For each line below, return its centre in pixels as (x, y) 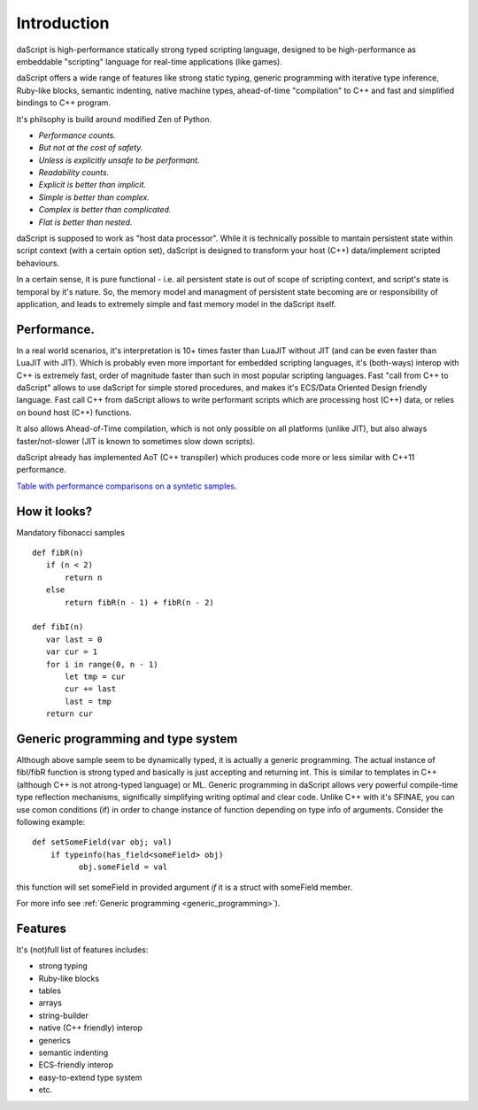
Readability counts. (74, 173)
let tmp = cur (95, 676)
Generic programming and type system (127, 739)
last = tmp (89, 701)
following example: (51, 822)
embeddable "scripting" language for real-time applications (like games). (149, 61)
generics (54, 1040)
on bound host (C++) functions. (74, 412)
